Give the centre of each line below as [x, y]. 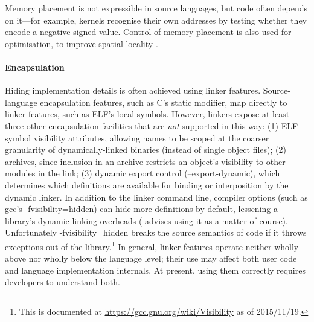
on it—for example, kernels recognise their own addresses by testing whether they [156, 20]
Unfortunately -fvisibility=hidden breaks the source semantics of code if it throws [156, 232]
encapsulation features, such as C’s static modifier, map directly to [164, 102]
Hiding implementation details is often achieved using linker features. [133, 90]
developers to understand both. [62, 282]
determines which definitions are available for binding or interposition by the [147, 185]
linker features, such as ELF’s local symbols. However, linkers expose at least [147, 114]
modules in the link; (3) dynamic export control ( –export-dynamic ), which [143, 173]
